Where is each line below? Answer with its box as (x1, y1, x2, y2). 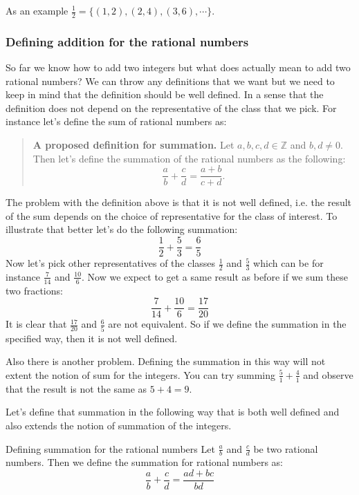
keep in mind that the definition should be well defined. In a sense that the (6, 87, 324, 102)
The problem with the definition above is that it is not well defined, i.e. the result (6, 195, 352, 209)
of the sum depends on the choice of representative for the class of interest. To (6, 208, 338, 223)
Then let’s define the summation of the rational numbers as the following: (33, 151, 346, 165)
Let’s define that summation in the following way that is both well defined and (6, 404, 340, 419)
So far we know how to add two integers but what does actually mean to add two (6, 60, 351, 75)
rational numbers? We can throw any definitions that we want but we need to (6, 73, 335, 88)
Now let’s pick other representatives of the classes (6, 256, 216, 270)
